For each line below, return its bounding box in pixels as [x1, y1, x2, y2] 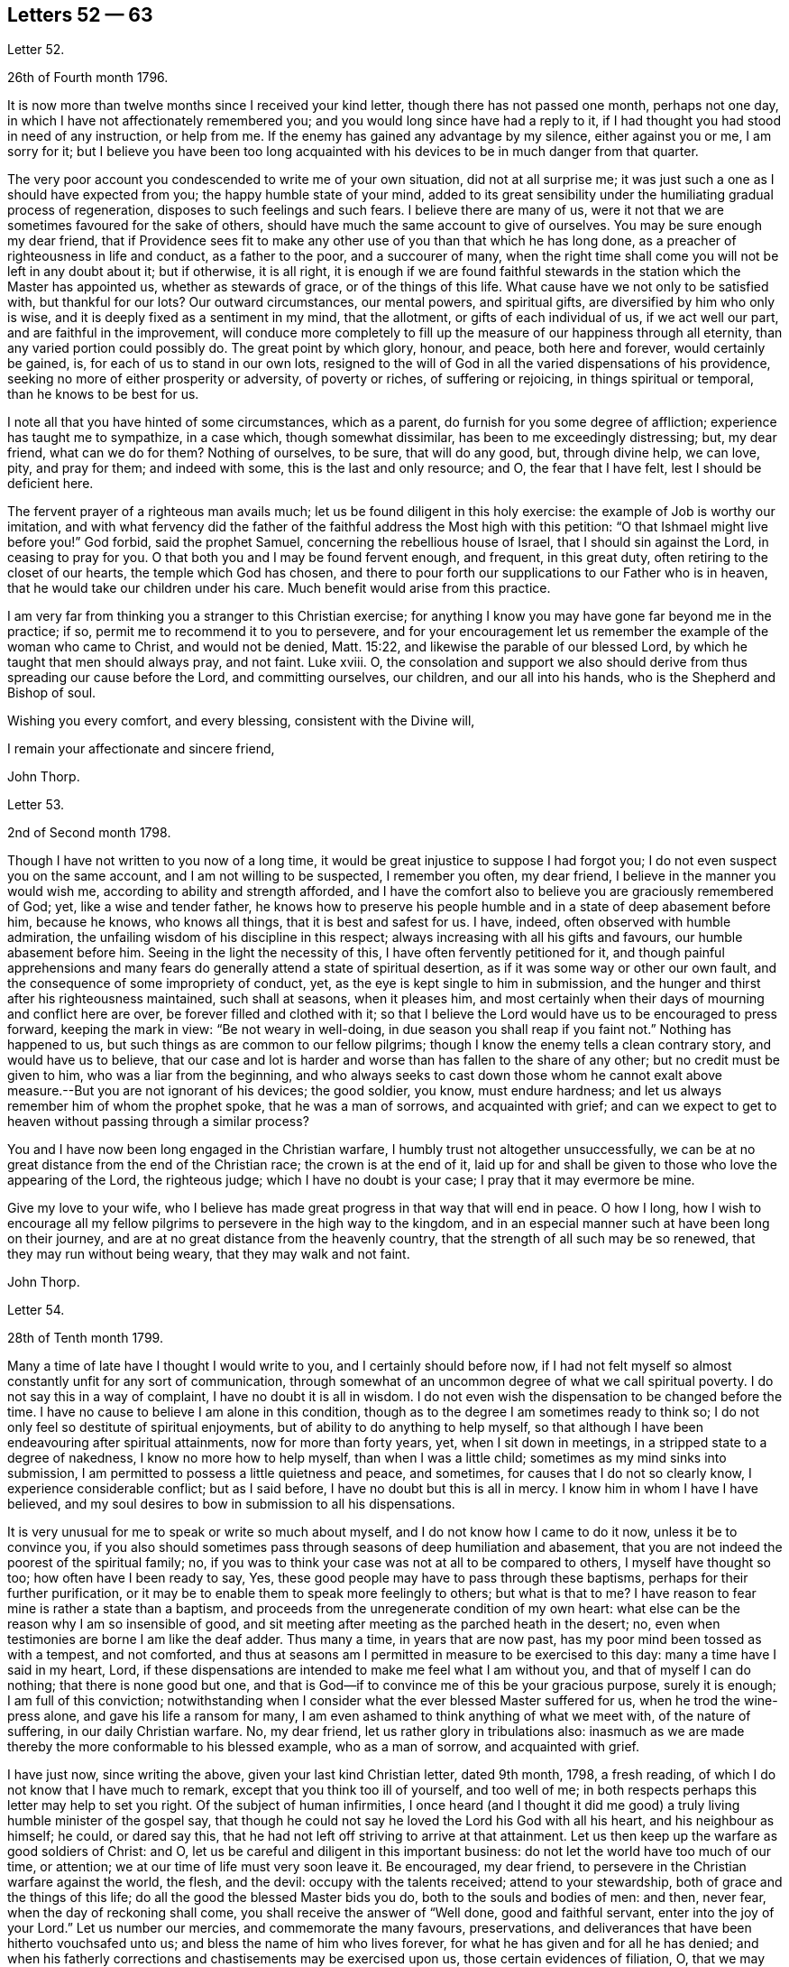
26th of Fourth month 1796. [7, 69, 169, 86]
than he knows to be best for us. [7, 386, 199, 402]
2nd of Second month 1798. [7, 825, 171, 841]
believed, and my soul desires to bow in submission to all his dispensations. [7, 1496, 455, 1512]
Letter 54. [7, 1302, 65, 1318]
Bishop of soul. [7, 685, 96, 701]
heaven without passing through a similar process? [7, 1113, 309, 1130]
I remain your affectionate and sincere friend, [7, 741, 275, 757]
